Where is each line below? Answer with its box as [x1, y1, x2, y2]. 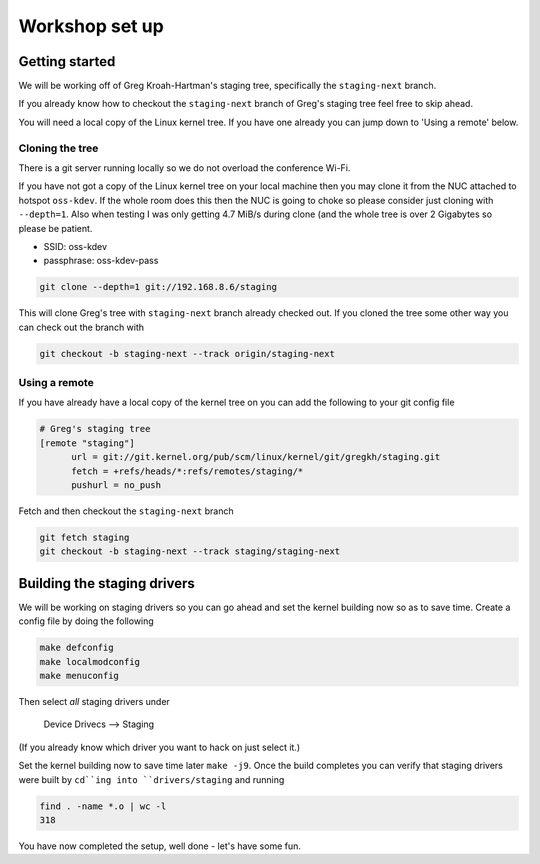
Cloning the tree [18, 141, 99, 155]
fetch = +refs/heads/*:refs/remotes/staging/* [71, 465, 304, 477]
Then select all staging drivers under [18, 695, 170, 707]
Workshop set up [18, 15, 164, 37]
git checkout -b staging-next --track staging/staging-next [39, 546, 341, 557]
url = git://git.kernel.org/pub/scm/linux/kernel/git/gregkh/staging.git [71, 451, 441, 463]
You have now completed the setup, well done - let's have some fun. [18, 840, 302, 852]
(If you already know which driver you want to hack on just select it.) [18, 741, 301, 753]
